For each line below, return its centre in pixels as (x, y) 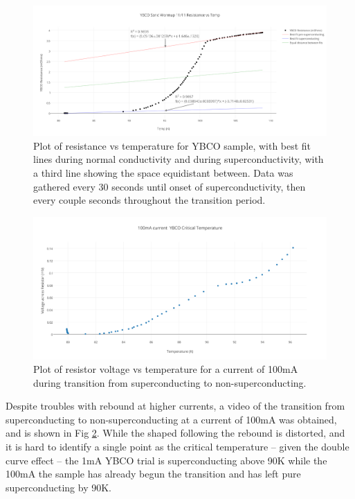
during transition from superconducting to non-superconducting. (170, 382)
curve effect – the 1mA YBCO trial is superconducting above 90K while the (166, 460)
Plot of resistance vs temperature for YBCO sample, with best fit (172, 145)
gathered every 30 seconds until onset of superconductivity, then (170, 186)
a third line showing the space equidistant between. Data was (163, 172)
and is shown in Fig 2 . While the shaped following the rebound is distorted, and (175, 433)
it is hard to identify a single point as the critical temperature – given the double (177, 447)
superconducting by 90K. (58, 487)
